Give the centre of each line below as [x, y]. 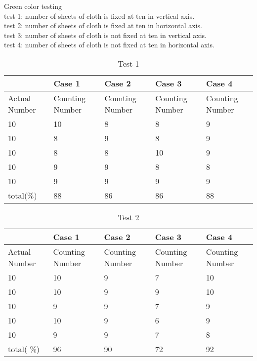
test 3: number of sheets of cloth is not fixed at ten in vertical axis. [105, 35]
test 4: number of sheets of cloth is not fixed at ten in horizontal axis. [109, 45]
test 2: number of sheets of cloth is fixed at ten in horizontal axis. [103, 25]
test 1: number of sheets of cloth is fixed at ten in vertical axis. [99, 16]
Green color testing [33, 6]
